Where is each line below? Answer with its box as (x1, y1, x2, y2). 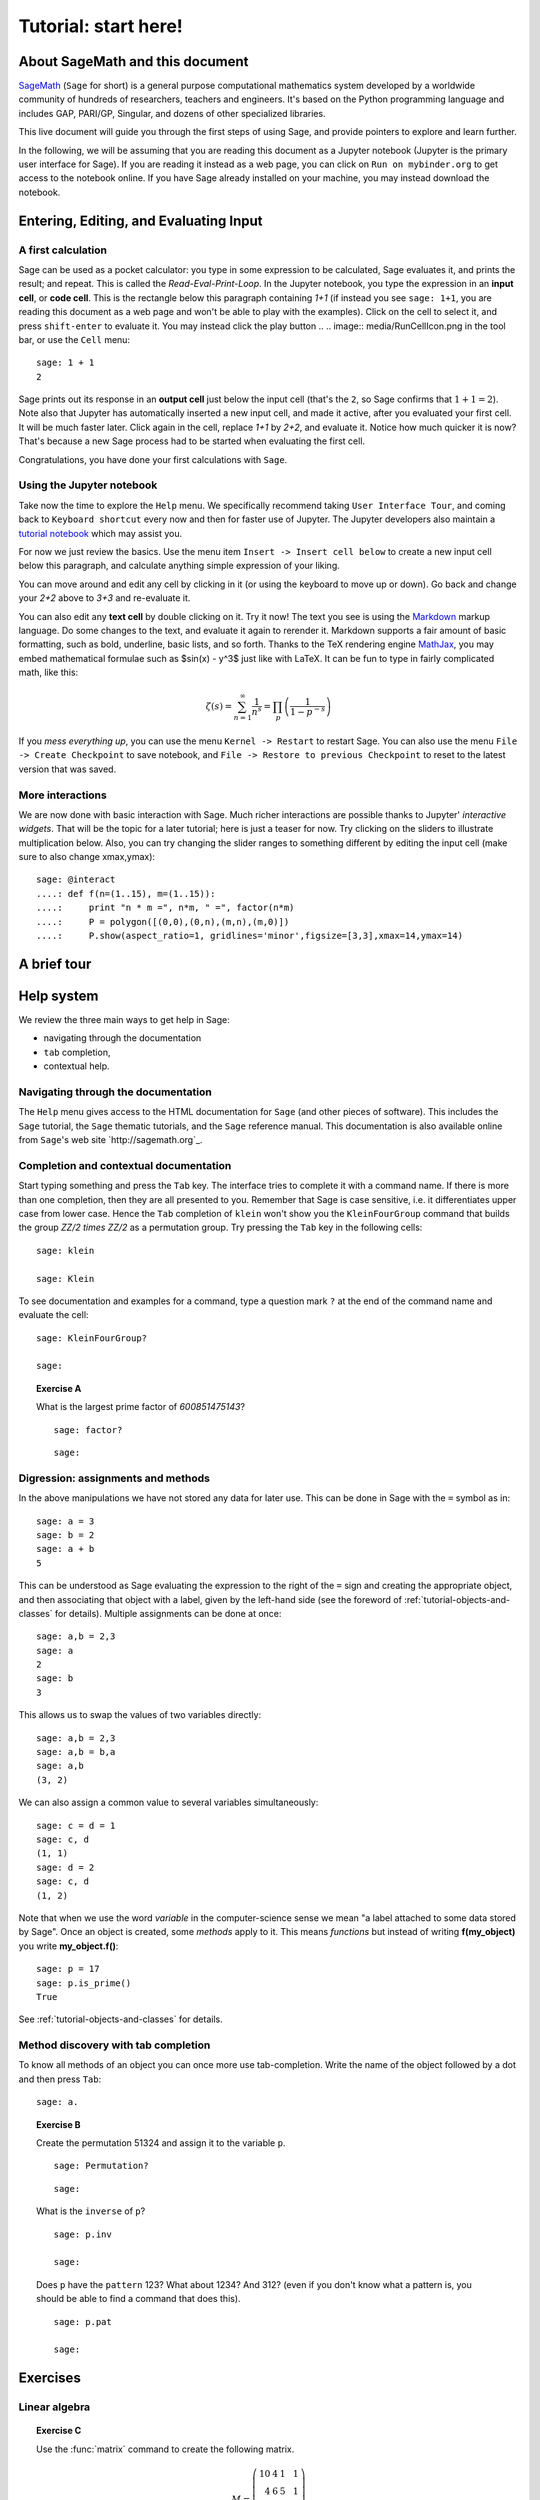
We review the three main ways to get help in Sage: (18, 1013, 230, 1025)
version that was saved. (18, 763, 117, 775)
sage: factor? (53, 1424, 123, 1435)
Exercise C (36, 2425, 82, 2437)
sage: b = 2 (36, 1529, 95, 1540)
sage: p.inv (53, 2228, 112, 2240)
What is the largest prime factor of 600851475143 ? (36, 1401, 245, 1413)
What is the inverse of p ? (36, 2205, 146, 2217)
